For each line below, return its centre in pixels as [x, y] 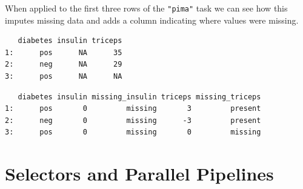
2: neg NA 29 [64, 65]
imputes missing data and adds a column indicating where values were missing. [152, 20]
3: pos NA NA [64, 77]
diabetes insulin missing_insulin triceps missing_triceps [139, 97]
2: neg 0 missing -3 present [133, 120]
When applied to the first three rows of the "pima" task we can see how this [146, 8]
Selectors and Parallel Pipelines [139, 174]
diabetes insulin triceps [70, 41]
